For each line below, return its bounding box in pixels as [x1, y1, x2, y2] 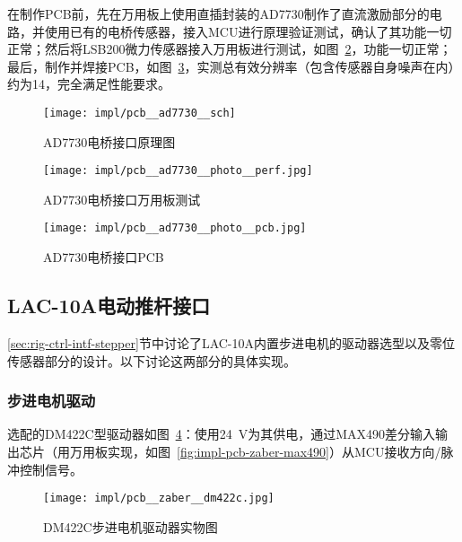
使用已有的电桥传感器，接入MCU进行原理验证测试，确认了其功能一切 [44, 22, 452, 40]
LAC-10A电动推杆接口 [7, 292, 211, 319]
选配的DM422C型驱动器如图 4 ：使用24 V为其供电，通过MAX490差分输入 [7, 424, 435, 443]
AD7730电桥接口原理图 [43, 132, 176, 151]
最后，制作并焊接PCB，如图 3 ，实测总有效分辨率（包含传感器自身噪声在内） [7, 57, 455, 75]
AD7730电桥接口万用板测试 [43, 189, 201, 208]
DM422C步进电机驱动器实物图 [43, 517, 218, 536]
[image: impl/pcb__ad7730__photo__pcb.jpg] [43, 222, 307, 235]
